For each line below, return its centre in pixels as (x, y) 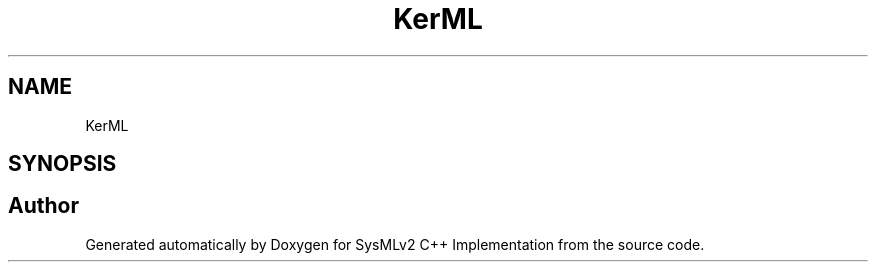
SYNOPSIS (62, 164)
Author (43, 206)
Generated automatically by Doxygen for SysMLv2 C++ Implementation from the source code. (395, 244)
